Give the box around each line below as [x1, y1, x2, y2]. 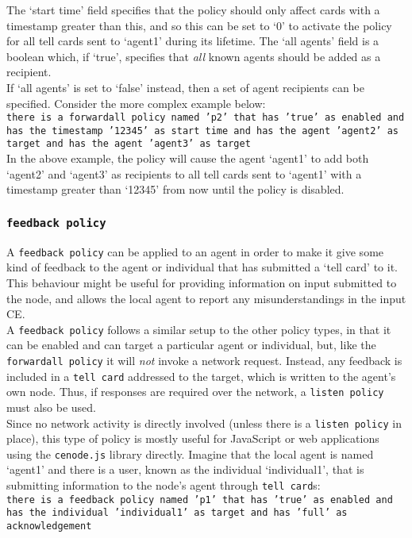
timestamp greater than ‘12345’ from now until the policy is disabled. [6, 181, 345, 198]
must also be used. [6, 398, 96, 415]
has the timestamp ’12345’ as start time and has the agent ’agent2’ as [6, 125, 399, 136]
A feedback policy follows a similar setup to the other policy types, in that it [6, 321, 391, 337]
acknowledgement [6, 521, 92, 532]
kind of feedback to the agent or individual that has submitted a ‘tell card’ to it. [6, 259, 398, 275]
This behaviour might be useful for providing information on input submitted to [6, 274, 397, 290]
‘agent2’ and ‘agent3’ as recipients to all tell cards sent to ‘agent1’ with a [6, 165, 362, 182]
